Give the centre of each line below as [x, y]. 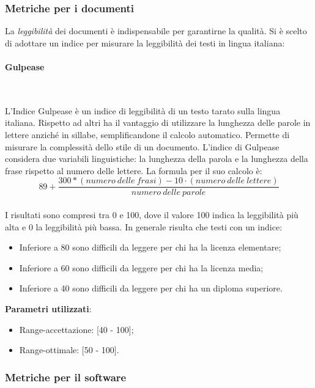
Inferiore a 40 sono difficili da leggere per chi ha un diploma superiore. [151, 288]
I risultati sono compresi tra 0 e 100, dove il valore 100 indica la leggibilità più [152, 215]
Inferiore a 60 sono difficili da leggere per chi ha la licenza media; [141, 267]
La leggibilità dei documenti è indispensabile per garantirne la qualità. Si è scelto [156, 31]
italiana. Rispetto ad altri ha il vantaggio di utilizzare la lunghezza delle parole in [158, 123]
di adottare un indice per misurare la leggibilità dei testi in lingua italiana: [145, 42]
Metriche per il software [66, 377]
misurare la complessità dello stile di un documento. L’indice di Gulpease [142, 146]
